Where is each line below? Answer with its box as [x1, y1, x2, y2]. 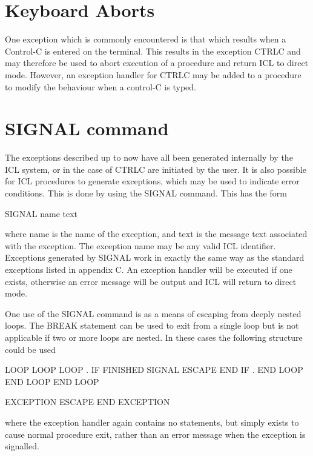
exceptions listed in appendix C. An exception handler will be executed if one [5, 263, 292, 275]
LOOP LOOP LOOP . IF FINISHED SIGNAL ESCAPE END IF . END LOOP [5, 363, 303, 376]
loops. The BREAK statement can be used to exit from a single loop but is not [5, 319, 299, 332]
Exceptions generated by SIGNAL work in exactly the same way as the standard [5, 251, 305, 264]
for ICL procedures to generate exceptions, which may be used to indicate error [5, 175, 300, 187]
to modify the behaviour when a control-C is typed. [5, 80, 196, 93]
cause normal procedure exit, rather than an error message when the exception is [5, 428, 306, 440]
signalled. [5, 440, 39, 452]
